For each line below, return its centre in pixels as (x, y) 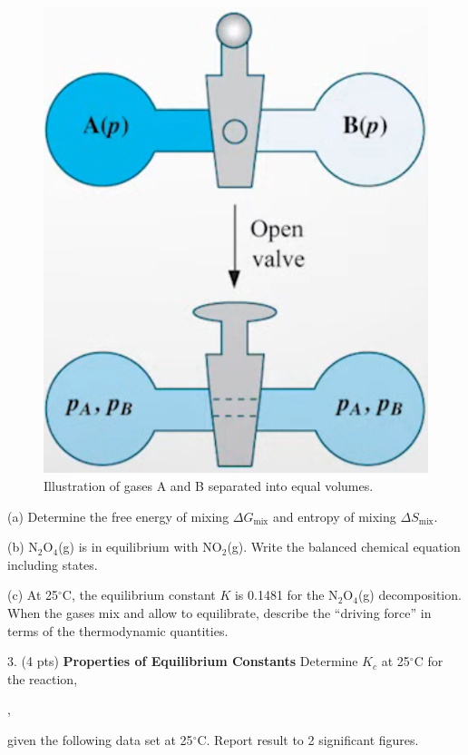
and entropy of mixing (334, 516)
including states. (53, 564)
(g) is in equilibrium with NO (140, 547)
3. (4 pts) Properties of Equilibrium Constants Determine (183, 661)
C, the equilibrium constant (139, 595)
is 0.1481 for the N (286, 595)
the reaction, (43, 678)
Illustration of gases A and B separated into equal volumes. (209, 485)
